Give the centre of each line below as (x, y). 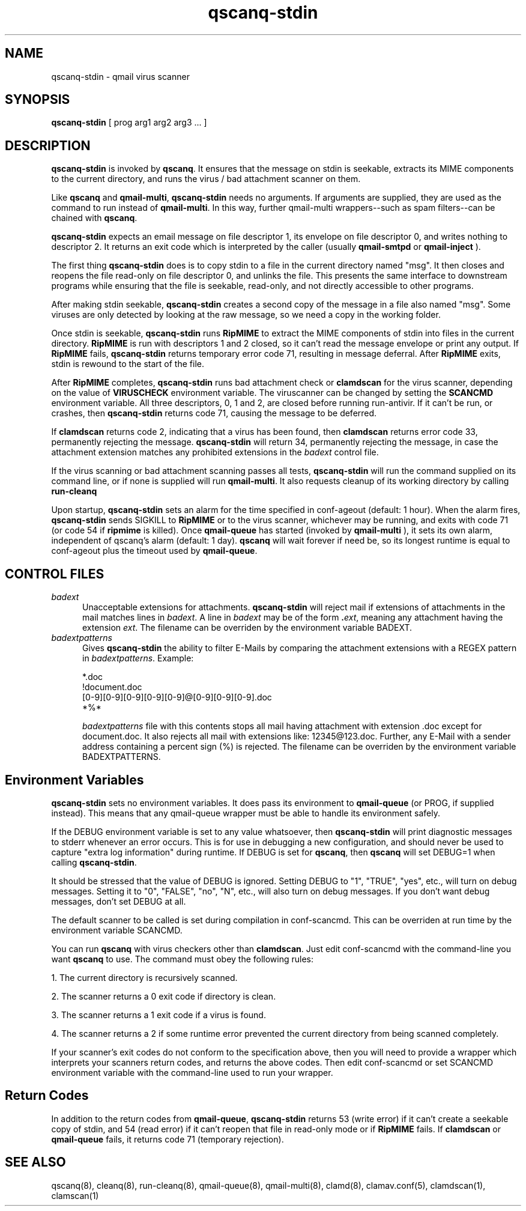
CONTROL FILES (55, 574)
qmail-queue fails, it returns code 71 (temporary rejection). (168, 1139)
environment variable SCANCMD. (117, 930)
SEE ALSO (35, 1162)
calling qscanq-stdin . (94, 862)
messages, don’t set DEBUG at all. (119, 901)
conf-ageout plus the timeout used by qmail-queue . (154, 551)
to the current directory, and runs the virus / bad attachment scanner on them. (206, 179)
